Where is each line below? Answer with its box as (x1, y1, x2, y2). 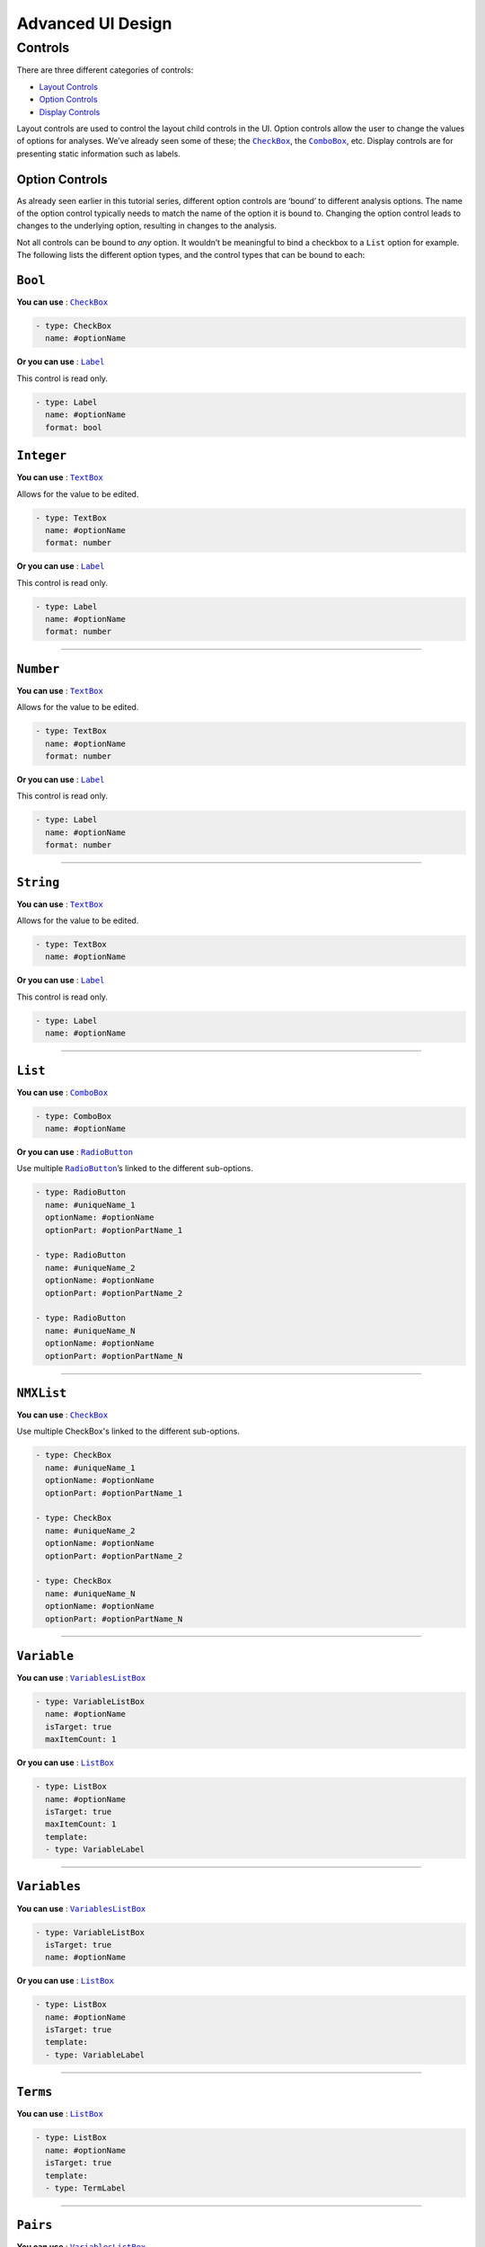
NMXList (16, 1385, 67, 1400)
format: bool (45, 422, 102, 432)
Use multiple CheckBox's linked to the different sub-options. (16, 1425, 240, 1437)
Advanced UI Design (16, 13, 172, 33)
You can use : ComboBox (16, 1087, 109, 1097)
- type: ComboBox (35, 1111, 112, 1121)
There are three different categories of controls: (16, 65, 194, 75)
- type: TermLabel (45, 2182, 126, 2193)
